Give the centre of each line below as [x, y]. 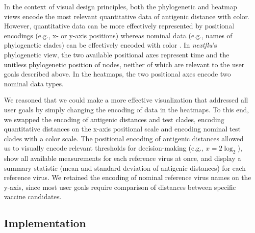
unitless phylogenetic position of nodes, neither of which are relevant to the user [124, 64]
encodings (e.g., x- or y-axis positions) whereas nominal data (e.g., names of [118, 35]
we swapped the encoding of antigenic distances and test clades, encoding [114, 119]
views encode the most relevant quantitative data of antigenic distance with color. [127, 16]
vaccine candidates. [33, 196]
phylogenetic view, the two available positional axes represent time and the [117, 54]
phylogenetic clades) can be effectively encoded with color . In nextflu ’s [111, 45]
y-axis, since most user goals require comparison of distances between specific [120, 187]
